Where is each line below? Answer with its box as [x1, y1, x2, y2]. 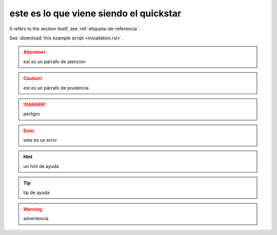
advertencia [23, 216, 49, 222]
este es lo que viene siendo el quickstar [9, 8, 182, 19]
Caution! [23, 75, 43, 81]
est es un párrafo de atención [23, 58, 86, 65]
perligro [23, 111, 41, 117]
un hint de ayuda [23, 163, 59, 169]
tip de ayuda [23, 189, 50, 196]
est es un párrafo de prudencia [23, 84, 89, 91]
